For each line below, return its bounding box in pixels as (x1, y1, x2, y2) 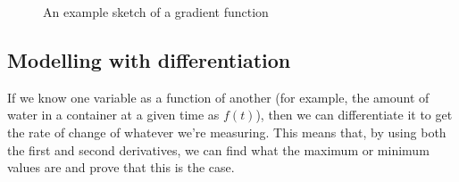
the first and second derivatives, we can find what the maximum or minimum (7, 140, 430, 159)
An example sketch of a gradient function (43, 3, 269, 21)
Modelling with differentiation (7, 45, 291, 73)
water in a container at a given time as (7, 105, 220, 124)
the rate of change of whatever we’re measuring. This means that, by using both (7, 122, 446, 141)
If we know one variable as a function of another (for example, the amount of (7, 87, 430, 106)
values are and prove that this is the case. (7, 158, 235, 177)
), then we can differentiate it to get (255, 105, 453, 124)
